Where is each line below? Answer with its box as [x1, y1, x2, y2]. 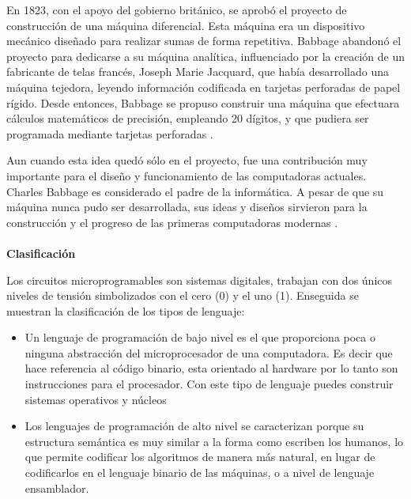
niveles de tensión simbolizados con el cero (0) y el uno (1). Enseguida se [6, 287, 359, 304]
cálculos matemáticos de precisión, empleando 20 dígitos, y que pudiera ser [6, 110, 369, 127]
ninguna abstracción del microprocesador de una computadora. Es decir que [25, 344, 393, 361]
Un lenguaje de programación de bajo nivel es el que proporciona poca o [25, 329, 375, 346]
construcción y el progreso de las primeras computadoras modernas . [6, 214, 338, 230]
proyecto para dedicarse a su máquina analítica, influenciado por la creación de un [6, 47, 405, 64]
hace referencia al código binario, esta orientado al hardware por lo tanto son [25, 360, 398, 376]
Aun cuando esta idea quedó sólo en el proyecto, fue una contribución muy [6, 152, 368, 168]
